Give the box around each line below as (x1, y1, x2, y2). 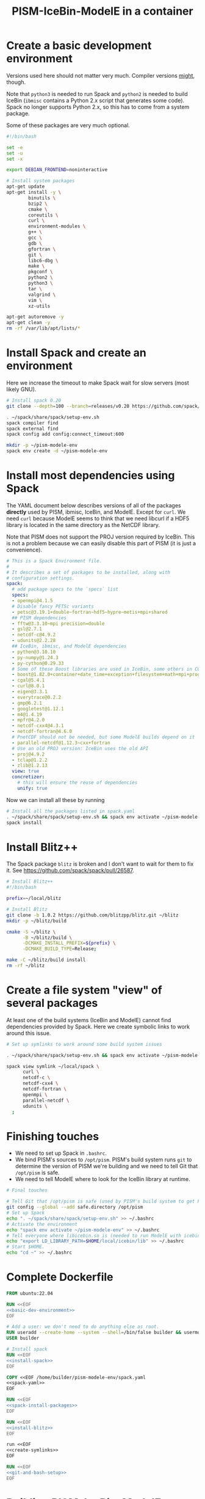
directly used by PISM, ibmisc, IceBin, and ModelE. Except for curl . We (6, 508, 186, 515)
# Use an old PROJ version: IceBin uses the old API (12, 745, 149, 751)
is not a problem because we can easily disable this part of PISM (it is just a (6, 539, 196, 547)
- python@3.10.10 (12, 649, 56, 655)
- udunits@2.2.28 (12, 638, 56, 644)
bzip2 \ (28, 201, 48, 207)
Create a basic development (6, 39, 152, 53)
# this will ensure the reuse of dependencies (17, 779, 138, 786)
